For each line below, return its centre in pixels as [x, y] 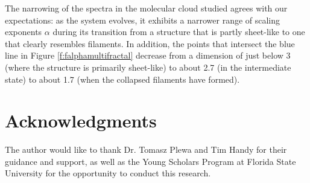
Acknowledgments [81, 120]
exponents [24, 32]
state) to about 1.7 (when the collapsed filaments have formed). [122, 79]
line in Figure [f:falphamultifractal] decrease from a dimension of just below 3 [148, 55]
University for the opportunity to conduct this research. [108, 173]
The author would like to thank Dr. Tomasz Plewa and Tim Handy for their [146, 149]
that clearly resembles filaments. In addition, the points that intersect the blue [150, 43]
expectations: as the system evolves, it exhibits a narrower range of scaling [143, 20]
